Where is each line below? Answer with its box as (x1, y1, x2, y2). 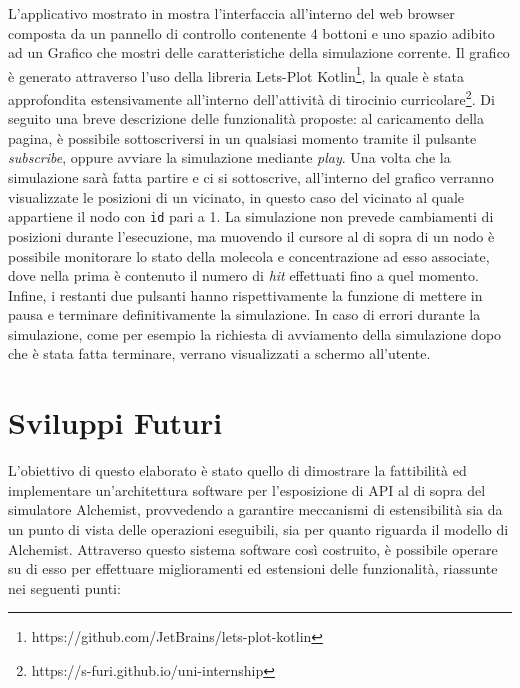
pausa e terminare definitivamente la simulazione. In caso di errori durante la (8, 304, 481, 325)
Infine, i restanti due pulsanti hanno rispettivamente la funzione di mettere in (8, 284, 483, 305)
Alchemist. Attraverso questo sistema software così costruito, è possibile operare (8, 538, 498, 559)
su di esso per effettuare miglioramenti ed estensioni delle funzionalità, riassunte (8, 558, 498, 579)
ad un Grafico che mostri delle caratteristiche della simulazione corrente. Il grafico (8, 42, 510, 63)
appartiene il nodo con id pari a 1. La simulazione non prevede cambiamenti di (8, 206, 494, 227)
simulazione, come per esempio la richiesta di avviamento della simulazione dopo (8, 323, 502, 344)
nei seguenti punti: (8, 577, 121, 598)
